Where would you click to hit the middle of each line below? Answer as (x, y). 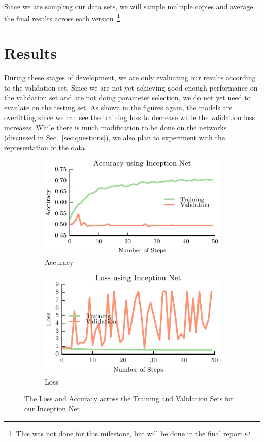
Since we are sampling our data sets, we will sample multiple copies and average (129, 6)
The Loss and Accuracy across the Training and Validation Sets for (129, 399)
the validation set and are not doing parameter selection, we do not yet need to (127, 97)
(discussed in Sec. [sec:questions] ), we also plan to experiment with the (114, 137)
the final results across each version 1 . (63, 17)
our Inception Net (52, 408)
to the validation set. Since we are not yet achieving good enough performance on (131, 87)
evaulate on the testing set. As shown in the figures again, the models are (118, 107)
